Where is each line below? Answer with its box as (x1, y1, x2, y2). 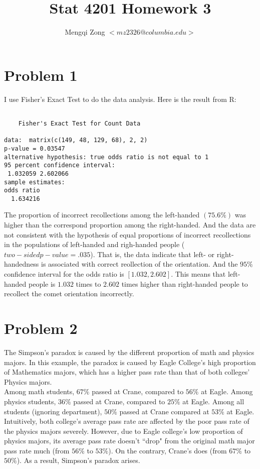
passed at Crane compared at (119, 406, 209, 416)
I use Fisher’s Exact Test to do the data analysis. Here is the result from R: (4, 93, 236, 104)
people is (29, 278, 56, 289)
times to (76, 278, 101, 289)
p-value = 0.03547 (4, 145, 65, 152)
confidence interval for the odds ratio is (4, 269, 124, 279)
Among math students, (4, 386, 75, 397)
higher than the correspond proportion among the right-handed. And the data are (4, 219, 256, 230)
